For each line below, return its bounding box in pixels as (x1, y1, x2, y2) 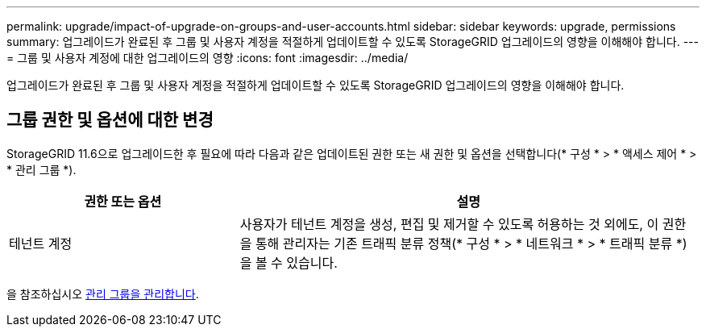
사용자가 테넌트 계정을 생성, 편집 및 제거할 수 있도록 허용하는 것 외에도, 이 (239, 215, 659, 232)
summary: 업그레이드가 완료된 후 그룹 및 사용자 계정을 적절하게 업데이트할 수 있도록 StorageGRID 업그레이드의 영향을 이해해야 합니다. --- (6, 35, 699, 48)
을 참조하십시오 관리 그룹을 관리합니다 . (6, 286, 199, 301)
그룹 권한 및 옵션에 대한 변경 (6, 110, 214, 131)
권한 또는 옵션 (84, 193, 162, 210)
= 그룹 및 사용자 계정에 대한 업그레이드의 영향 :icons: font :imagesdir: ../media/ (6, 51, 409, 65)
